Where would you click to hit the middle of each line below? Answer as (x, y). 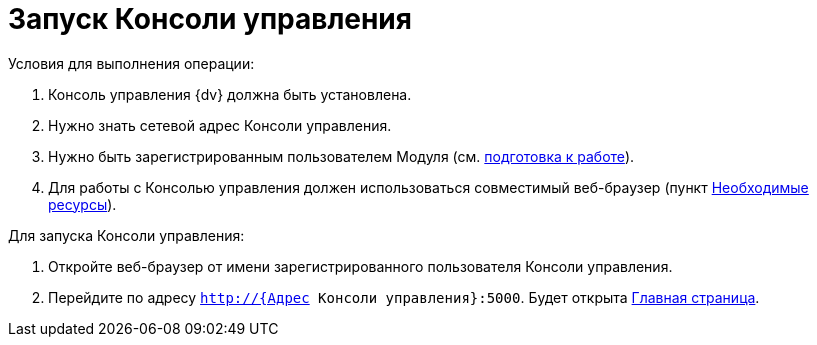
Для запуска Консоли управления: (126, 235)
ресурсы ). (82, 204)
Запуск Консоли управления (210, 19)
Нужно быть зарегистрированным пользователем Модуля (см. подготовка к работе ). (341, 156)
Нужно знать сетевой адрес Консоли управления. (220, 125)
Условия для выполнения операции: (131, 63)
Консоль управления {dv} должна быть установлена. (230, 94)
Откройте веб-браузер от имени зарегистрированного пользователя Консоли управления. (360, 266)
